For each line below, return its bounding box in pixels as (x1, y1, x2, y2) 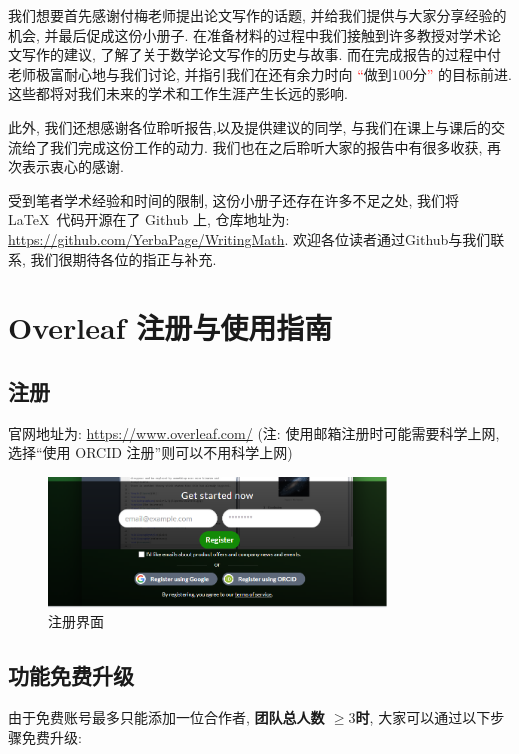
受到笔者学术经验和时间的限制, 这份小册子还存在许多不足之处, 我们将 (8, 189, 460, 210)
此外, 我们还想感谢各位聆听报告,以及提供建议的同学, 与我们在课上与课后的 (8, 116, 491, 137)
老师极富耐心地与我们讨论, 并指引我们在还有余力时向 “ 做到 (8, 63, 392, 84)
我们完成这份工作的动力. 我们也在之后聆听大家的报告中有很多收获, (49, 136, 483, 157)
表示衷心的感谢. (21, 156, 124, 177)
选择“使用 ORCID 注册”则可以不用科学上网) (8, 442, 293, 463)
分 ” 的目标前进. (412, 63, 512, 84)
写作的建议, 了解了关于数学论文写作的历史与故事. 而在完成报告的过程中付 (21, 44, 502, 65)
